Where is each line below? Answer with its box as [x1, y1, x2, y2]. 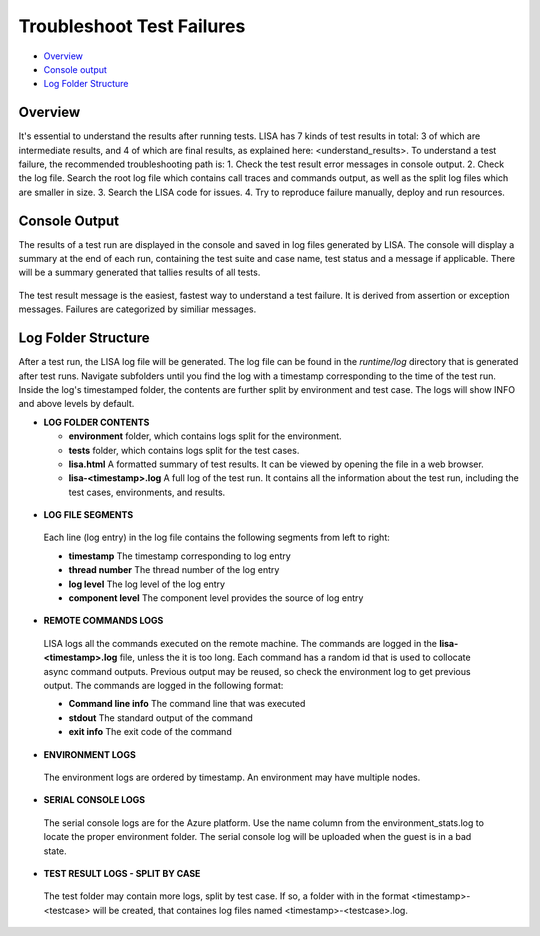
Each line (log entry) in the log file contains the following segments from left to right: [43, 531, 390, 544]
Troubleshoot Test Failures [18, 15, 246, 37]
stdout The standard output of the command [68, 711, 254, 724]
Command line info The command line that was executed [68, 698, 306, 710]
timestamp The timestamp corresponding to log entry [68, 550, 292, 562]
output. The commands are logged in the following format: [43, 679, 284, 691]
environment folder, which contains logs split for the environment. [68, 430, 342, 442]
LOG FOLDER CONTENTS [43, 416, 150, 428]
